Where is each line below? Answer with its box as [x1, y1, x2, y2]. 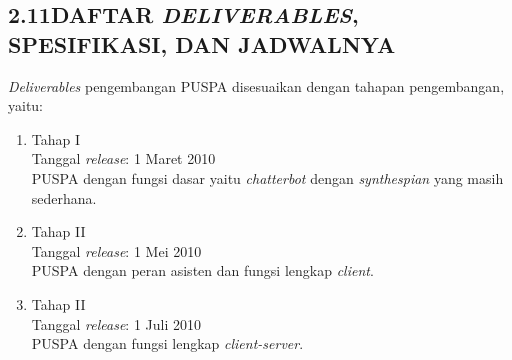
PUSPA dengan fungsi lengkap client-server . [31, 333, 304, 354]
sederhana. [31, 187, 97, 208]
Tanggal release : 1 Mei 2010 [31, 240, 202, 261]
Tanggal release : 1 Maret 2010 [31, 148, 216, 169]
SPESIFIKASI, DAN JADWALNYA [8, 28, 396, 59]
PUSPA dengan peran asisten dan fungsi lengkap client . [31, 260, 374, 281]
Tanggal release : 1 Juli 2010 [31, 313, 202, 334]
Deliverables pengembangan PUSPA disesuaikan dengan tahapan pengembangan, [8, 75, 505, 96]
